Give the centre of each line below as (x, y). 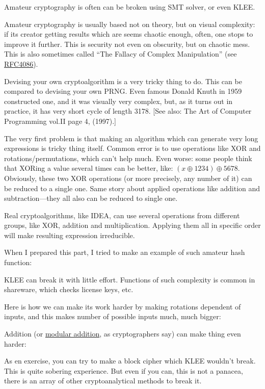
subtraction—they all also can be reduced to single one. (91, 198)
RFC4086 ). (21, 63)
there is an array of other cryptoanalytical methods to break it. (103, 381)
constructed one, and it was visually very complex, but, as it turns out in (118, 101)
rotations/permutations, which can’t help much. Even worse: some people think (128, 158)
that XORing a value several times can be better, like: (89, 168)
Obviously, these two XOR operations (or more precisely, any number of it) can (128, 178)
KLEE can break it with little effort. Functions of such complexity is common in (130, 279)
